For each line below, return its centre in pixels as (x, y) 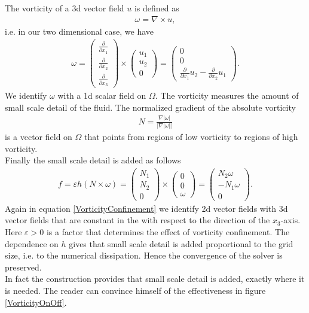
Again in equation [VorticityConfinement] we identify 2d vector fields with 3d (146, 208)
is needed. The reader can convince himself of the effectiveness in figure (135, 290)
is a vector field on (39, 136)
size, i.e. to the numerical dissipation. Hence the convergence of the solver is (144, 255)
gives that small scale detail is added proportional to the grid (181, 243)
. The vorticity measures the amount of (227, 95)
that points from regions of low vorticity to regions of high (191, 136)
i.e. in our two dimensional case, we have (79, 31)
